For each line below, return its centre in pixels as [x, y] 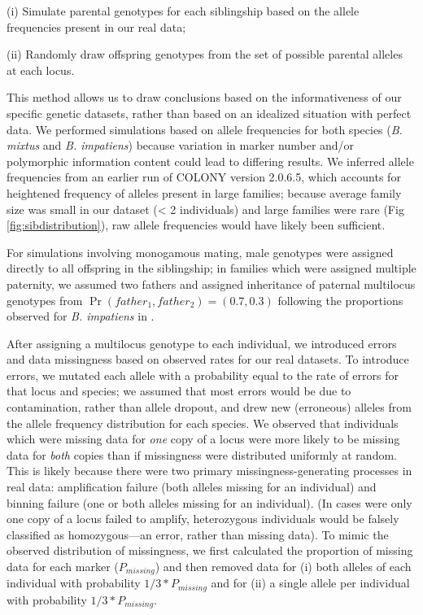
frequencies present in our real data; [96, 26]
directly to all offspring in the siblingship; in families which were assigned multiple [211, 268]
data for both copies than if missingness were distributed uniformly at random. [202, 454]
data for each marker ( [63, 566]
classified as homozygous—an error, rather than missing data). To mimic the [198, 534]
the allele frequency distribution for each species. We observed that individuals [203, 423]
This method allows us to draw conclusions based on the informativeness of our [204, 97]
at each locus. [41, 70]
